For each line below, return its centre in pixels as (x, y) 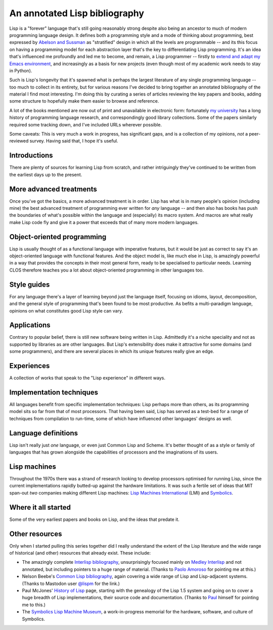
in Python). (21, 70)
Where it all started (40, 507)
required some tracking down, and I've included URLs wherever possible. (85, 124)
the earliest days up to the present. (46, 174)
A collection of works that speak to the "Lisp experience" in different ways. (87, 378)
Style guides (30, 284)
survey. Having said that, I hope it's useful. (74, 141)
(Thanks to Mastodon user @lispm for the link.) (71, 583)
